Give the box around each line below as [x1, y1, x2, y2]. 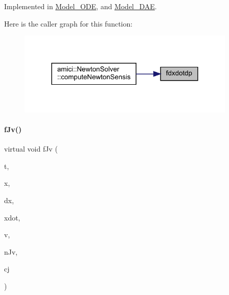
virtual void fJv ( [4, 143, 58, 154]
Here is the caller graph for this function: [4, 18, 133, 29]
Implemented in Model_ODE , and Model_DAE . [4, 1, 157, 11]
